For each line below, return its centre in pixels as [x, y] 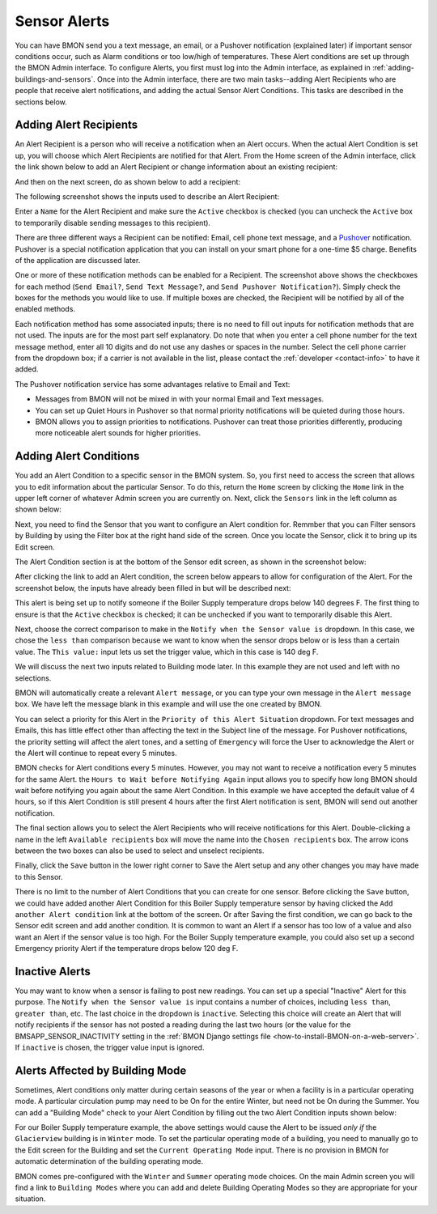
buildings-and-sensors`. [55, 79]
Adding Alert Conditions [77, 456]
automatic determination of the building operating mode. [109, 1161]
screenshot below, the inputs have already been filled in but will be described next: [153, 588]
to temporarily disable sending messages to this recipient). [112, 223]
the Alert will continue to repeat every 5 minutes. [96, 753]
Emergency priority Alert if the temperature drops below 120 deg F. [127, 949]
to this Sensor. [39, 877]
